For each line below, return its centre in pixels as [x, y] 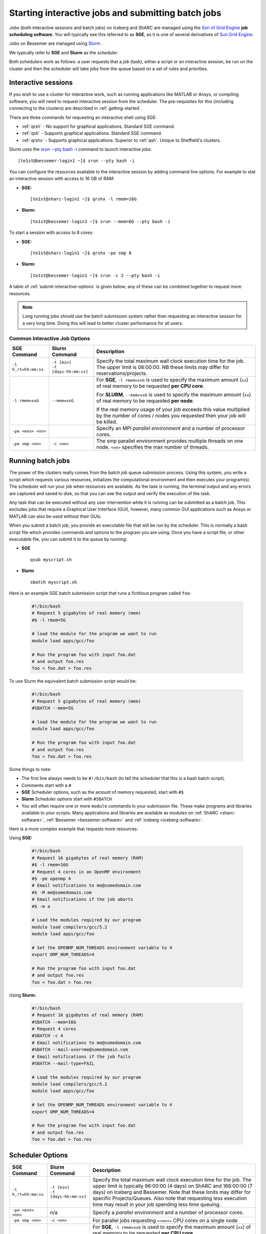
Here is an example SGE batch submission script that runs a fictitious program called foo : [100, 593]
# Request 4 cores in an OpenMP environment [86, 872]
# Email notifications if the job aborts [83, 899]
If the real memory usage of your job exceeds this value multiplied [173, 409]
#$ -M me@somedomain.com [62, 892]
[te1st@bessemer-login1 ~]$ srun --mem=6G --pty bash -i [100, 221]
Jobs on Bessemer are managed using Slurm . [56, 43]
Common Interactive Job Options [50, 338]
